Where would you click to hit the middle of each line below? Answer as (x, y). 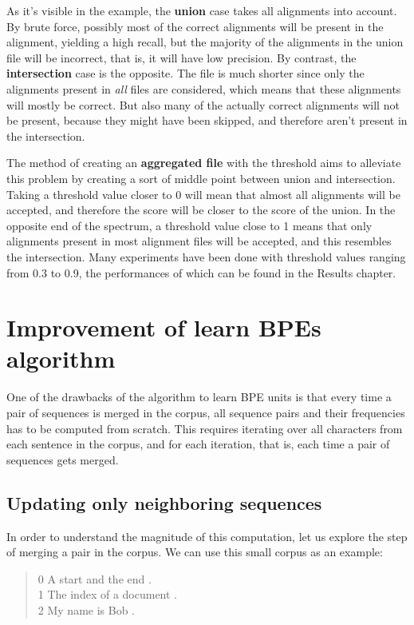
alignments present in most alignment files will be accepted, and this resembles (199, 241)
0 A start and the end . (95, 578)
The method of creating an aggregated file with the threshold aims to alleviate (204, 163)
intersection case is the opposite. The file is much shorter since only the (185, 73)
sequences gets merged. (63, 459)
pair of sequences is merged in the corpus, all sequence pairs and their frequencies (206, 412)
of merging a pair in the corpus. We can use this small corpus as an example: (195, 552)
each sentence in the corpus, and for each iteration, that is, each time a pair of (198, 444)
